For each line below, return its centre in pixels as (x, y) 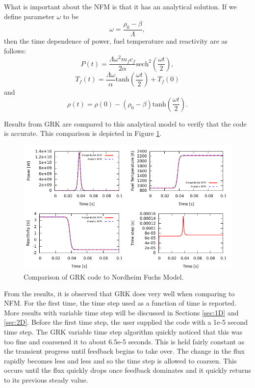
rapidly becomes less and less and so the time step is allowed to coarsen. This (120, 360)
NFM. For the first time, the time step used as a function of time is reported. (120, 303)
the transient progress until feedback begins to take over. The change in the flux (124, 351)
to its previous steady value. (46, 379)
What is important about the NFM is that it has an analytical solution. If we (120, 6)
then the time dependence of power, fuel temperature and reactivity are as (116, 41)
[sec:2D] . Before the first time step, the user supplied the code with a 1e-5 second (126, 322)
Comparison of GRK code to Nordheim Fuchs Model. (104, 276)
